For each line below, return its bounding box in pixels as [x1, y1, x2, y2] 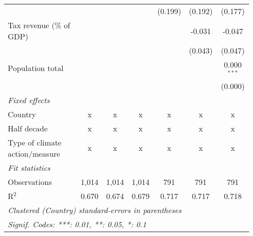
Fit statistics [8, 162, 51, 173]
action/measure [8, 147, 60, 159]
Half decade [8, 122, 48, 134]
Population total [8, 62, 64, 74]
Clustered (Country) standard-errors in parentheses [8, 204, 181, 216]
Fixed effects [8, 94, 50, 106]
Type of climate [8, 136, 62, 148]
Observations [8, 176, 52, 187]
